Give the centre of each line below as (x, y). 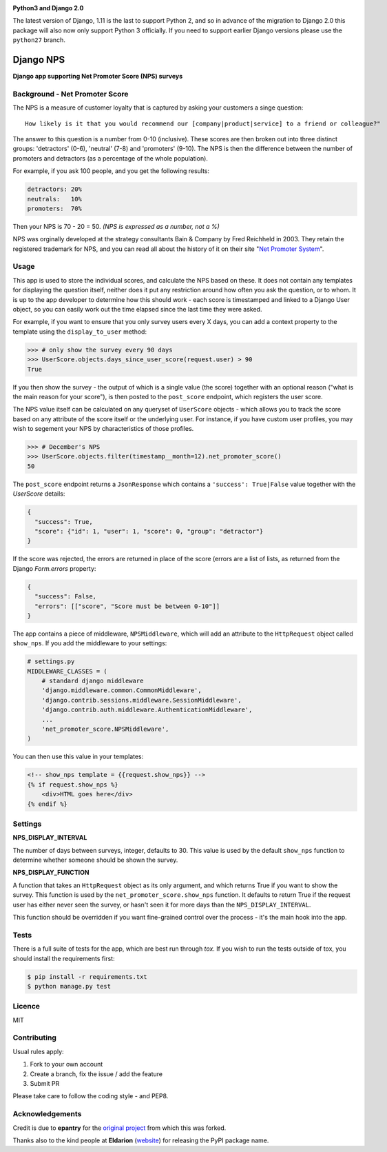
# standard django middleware (93, 681)
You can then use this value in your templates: (78, 757)
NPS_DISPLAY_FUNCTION (51, 873)
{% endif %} (48, 804)
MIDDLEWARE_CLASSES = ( (67, 671)
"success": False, (65, 597)
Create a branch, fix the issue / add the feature (96, 1074)
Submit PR (45, 1083)
